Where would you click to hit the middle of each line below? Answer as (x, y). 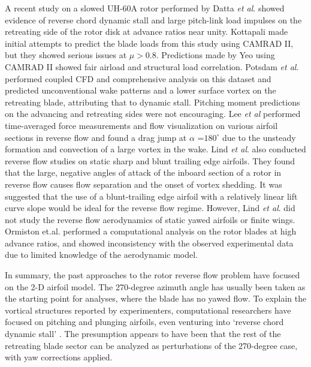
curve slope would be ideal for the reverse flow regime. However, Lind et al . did (150, 208)
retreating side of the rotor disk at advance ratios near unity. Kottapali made (147, 31)
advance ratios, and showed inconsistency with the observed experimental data (149, 243)
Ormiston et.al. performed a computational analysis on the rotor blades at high (151, 231)
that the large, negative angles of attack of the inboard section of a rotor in (143, 172)
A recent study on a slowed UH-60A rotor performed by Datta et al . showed (145, 8)
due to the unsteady (259, 137)
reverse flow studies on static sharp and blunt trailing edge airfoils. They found (150, 160)
